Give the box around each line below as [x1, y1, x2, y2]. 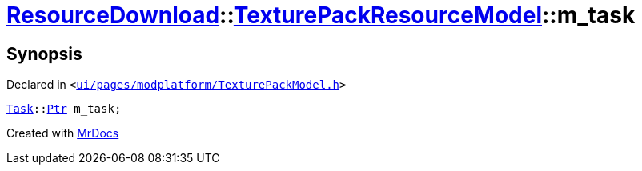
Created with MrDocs [6, 126, 119, 141]
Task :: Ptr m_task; [6, 102, 122, 116]
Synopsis [6, 43, 82, 64]
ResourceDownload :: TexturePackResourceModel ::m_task [6, 2, 636, 29]
